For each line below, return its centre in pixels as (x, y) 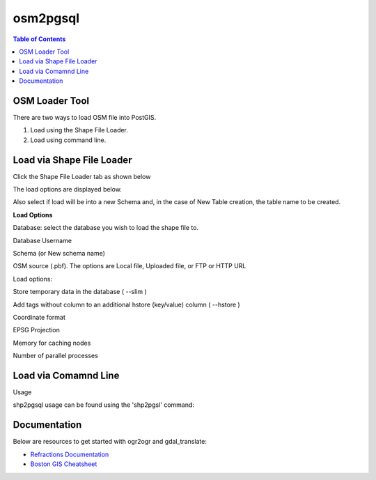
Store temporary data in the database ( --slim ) (80, 292)
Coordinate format (39, 317)
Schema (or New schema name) (59, 254)
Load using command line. (68, 140)
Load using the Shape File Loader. (79, 130)
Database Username (42, 240)
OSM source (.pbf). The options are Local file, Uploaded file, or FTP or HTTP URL (130, 266)
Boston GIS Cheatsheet (64, 464)
